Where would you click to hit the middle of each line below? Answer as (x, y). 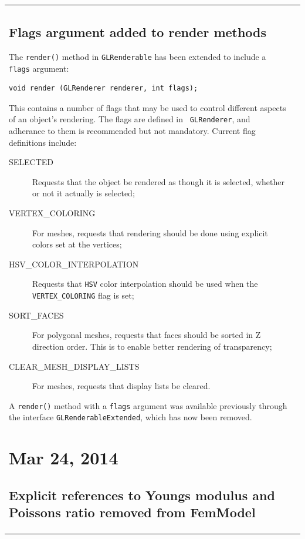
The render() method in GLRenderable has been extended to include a (138, 56)
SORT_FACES (36, 315)
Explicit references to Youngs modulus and (142, 495)
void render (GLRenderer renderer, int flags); (104, 88)
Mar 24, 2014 (64, 458)
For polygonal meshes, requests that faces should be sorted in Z (147, 335)
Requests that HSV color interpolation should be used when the (145, 284)
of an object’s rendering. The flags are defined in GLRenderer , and (130, 119)
